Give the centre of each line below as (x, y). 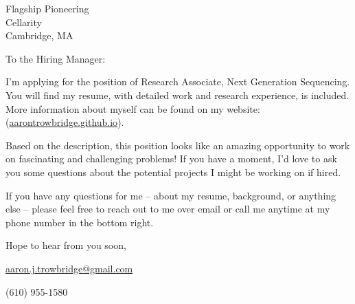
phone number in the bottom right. (80, 222)
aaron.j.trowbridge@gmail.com (69, 268)
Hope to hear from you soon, (66, 245)
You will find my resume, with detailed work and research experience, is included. (177, 95)
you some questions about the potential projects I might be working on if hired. (173, 172)
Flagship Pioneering (47, 8)
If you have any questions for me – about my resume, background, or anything (171, 195)
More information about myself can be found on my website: (133, 108)
